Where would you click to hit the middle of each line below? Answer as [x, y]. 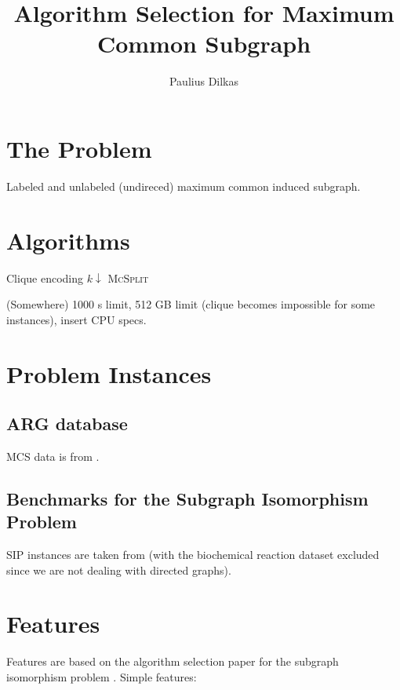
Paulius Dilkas [204, 81]
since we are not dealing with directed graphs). [119, 570]
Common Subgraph [204, 44]
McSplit [128, 277]
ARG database [67, 423]
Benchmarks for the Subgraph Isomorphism [187, 498]
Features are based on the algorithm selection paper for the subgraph [173, 661]
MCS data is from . [53, 456]
